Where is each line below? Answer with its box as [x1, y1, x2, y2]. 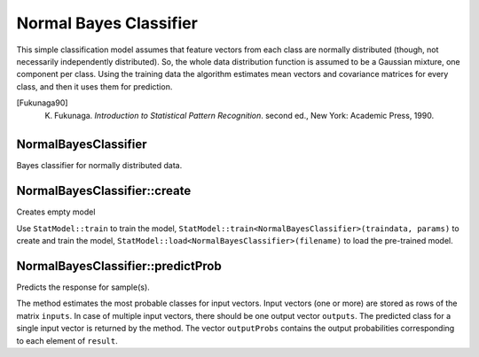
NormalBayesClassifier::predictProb [16, 258, 222, 274]
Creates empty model [16, 206, 96, 217]
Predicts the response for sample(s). [16, 282, 150, 292]
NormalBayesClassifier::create [16, 183, 192, 198]
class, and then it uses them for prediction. [16, 81, 173, 92]
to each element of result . [16, 335, 119, 345]
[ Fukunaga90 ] [16, 97, 68, 108]
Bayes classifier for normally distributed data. [16, 160, 183, 171]
